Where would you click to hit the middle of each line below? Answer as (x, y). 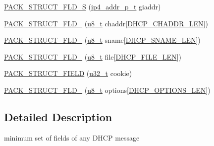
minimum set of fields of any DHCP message (72, 137)
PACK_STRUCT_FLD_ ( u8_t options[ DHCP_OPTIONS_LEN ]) (107, 90)
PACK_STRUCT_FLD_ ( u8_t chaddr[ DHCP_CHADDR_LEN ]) (106, 23)
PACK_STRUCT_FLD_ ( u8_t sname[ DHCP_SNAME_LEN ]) (102, 40)
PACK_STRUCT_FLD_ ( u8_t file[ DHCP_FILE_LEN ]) (93, 56)
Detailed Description (58, 116)
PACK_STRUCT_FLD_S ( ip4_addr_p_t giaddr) (82, 6)
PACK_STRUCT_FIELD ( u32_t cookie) (68, 73)
